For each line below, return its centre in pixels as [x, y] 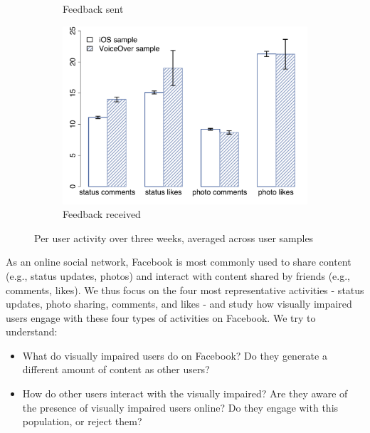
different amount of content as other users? [116, 369]
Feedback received [102, 214]
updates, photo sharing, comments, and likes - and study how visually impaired [179, 304]
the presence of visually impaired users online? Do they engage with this [180, 407]
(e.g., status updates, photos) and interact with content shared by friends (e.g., [178, 275]
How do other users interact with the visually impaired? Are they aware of [185, 393]
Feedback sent [93, 9]
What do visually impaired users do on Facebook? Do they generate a [175, 355]
